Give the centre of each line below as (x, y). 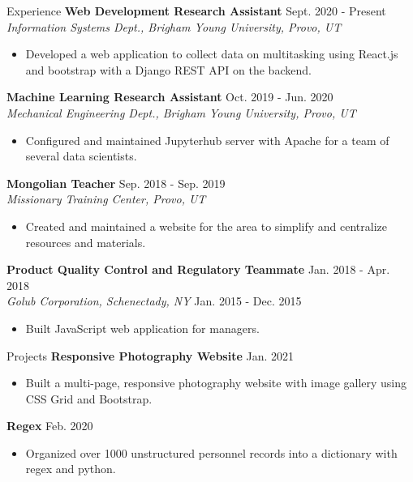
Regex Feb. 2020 (50, 426)
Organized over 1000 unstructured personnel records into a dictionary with (211, 452)
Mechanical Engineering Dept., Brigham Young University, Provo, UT (181, 112)
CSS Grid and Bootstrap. (89, 398)
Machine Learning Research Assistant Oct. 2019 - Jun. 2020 (170, 97)
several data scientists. (81, 156)
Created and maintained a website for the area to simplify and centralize (206, 226)
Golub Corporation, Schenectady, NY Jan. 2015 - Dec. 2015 (154, 301)
